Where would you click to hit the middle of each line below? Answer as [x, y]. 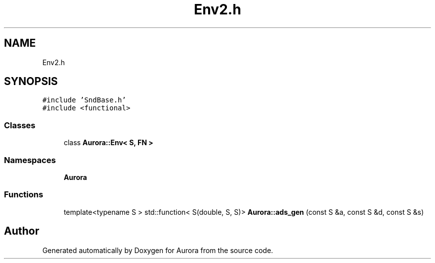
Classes [20, 125]
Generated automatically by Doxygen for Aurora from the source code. [158, 250]
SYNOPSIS [31, 82]
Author [22, 231]
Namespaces [30, 160]
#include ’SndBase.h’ [84, 100]
